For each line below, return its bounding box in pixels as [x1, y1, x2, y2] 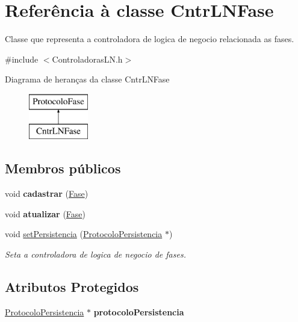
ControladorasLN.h [52, 52, 123, 65]
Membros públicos [5, 159, 121, 178]
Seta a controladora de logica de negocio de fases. [5, 248, 186, 261]
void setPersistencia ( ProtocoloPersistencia [5, 228, 163, 240]
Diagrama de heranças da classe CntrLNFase [5, 73, 170, 85]
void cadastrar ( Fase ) [5, 187, 88, 200]
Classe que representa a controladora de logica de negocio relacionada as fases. [5, 33, 294, 45]
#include [5, 52, 39, 65]
